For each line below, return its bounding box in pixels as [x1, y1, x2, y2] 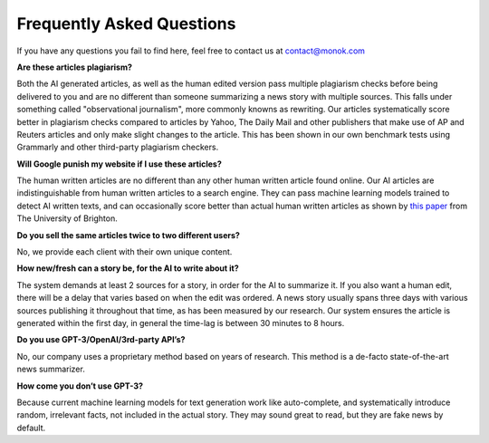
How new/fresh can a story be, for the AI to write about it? [16, 263, 239, 274]
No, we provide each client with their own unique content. [16, 246, 233, 257]
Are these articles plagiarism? [16, 62, 133, 72]
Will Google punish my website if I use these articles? [16, 159, 222, 169]
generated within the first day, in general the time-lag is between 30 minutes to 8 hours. [16, 317, 345, 328]
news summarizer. [16, 363, 85, 375]
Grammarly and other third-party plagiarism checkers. [16, 141, 219, 153]
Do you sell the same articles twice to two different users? [16, 229, 240, 240]
